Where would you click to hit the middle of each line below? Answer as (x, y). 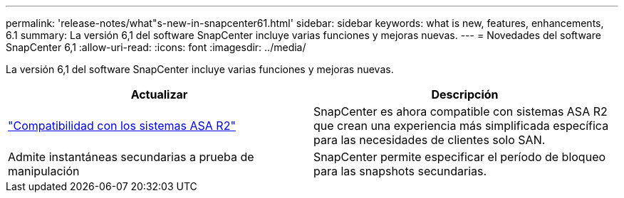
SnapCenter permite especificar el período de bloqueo (460, 157)
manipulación (44, 171)
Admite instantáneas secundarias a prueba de (131, 157)
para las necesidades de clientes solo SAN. (430, 140)
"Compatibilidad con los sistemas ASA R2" (122, 126)
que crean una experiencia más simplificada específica (461, 126)
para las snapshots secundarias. (400, 171)
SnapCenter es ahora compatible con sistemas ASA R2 (461, 111)
